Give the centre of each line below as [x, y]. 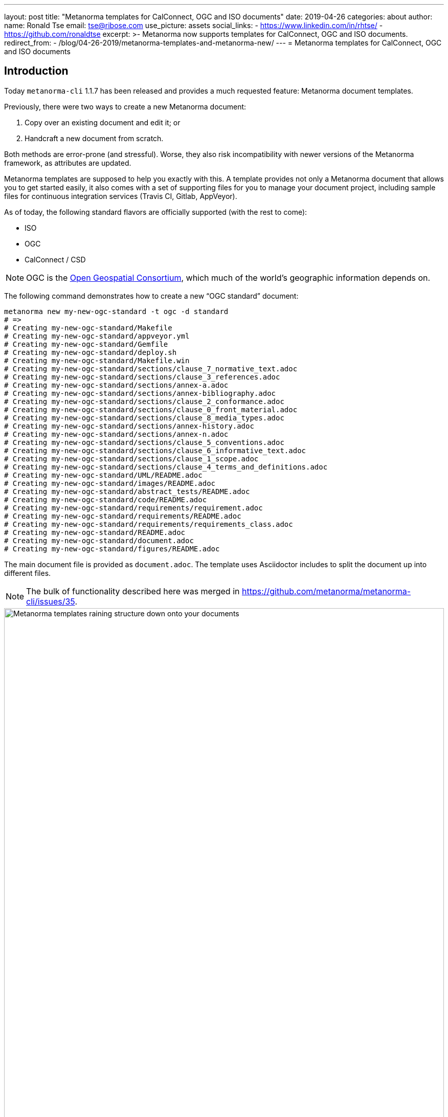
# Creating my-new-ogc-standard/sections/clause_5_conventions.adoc [144, 442]
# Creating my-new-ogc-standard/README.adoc [95, 532]
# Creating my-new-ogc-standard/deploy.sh [91, 352]
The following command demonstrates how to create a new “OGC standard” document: [151, 296]
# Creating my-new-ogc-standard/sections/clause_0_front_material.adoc [151, 409]
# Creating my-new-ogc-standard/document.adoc [99, 540]
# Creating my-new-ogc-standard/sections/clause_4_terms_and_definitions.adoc [166, 467]
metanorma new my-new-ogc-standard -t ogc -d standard [116, 311]
